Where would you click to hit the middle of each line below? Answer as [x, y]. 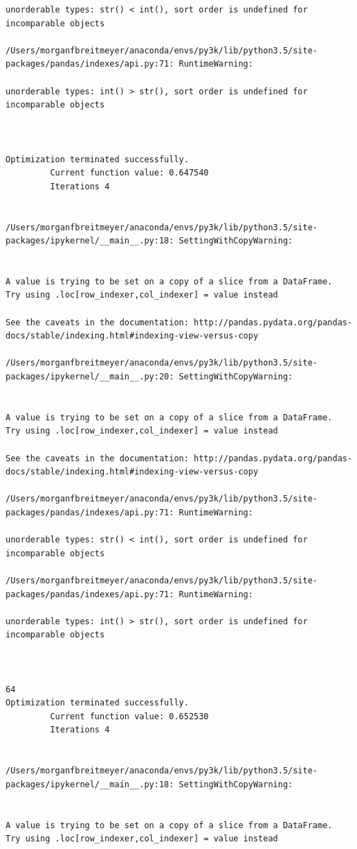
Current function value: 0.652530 [129, 716]
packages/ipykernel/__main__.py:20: [90, 377]
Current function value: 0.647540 [129, 173]
